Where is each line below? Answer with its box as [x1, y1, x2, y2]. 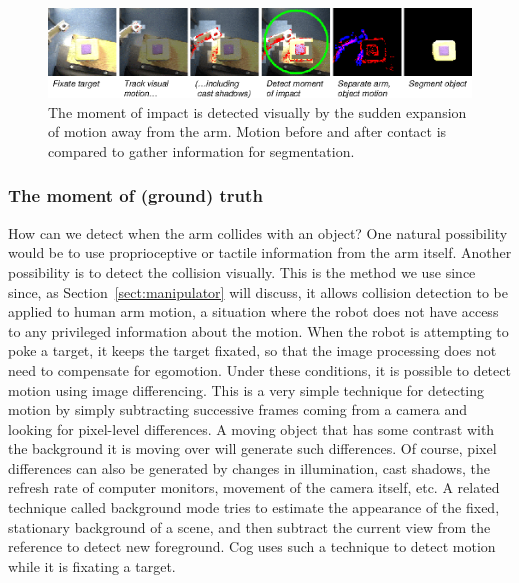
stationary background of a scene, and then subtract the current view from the [8, 516, 491, 537]
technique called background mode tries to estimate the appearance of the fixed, [8, 497, 500, 518]
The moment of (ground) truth [8, 183, 263, 208]
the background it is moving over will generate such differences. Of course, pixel [8, 438, 497, 459]
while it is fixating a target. [8, 555, 176, 576]
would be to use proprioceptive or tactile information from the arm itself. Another [8, 242, 512, 263]
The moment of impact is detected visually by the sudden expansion [48, 101, 467, 122]
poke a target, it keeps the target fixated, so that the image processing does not [8, 340, 497, 361]
